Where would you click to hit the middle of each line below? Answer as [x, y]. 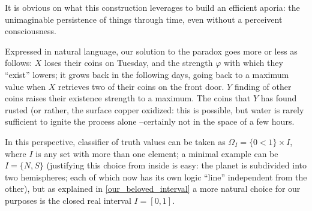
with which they [253, 63]
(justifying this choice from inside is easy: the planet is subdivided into [177, 165]
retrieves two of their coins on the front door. [141, 86]
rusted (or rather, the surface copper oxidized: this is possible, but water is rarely [154, 109]
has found [279, 98]
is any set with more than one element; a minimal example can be [157, 153]
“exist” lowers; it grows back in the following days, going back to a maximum [147, 74]
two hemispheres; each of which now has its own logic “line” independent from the [156, 177]
